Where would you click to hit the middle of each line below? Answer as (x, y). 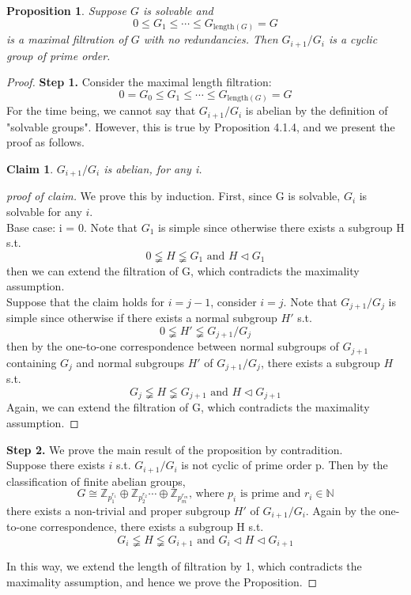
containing (32, 362)
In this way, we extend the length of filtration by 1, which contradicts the (184, 566)
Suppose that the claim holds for (86, 301)
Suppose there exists (56, 465)
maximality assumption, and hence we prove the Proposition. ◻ (162, 581)
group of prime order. (58, 55)
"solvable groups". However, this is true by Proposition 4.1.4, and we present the (201, 126)
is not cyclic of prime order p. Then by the (285, 465)
